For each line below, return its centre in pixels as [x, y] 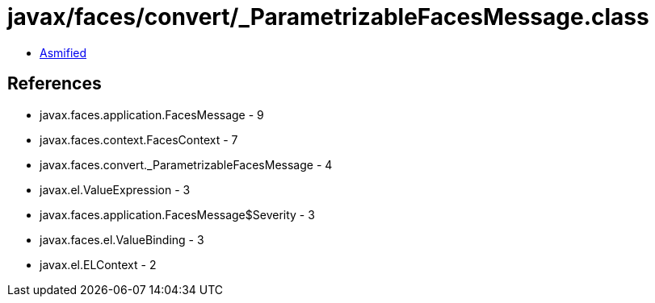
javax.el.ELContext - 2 [98, 264]
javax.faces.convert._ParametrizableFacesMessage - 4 [186, 164]
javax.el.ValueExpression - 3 [115, 189]
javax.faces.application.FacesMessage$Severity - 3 [177, 214]
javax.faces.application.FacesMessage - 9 [152, 114]
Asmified [63, 52]
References [55, 84]
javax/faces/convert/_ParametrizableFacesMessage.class [328, 17]
